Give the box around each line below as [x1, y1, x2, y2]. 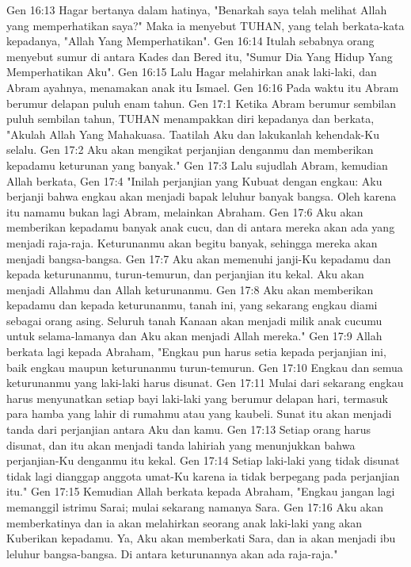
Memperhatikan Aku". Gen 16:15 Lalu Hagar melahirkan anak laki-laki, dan [6, 63, 377, 80]
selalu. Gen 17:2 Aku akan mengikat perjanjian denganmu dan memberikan [6, 141, 374, 158]
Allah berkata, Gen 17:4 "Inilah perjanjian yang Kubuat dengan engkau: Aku [6, 172, 382, 189]
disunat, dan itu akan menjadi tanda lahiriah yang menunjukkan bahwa [6, 436, 356, 453]
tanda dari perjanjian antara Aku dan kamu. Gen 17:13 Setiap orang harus [6, 421, 371, 438]
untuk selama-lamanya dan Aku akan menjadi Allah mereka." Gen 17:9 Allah [6, 328, 382, 344]
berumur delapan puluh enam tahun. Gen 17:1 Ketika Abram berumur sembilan [6, 94, 396, 111]
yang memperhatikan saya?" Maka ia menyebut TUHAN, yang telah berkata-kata [6, 17, 405, 33]
